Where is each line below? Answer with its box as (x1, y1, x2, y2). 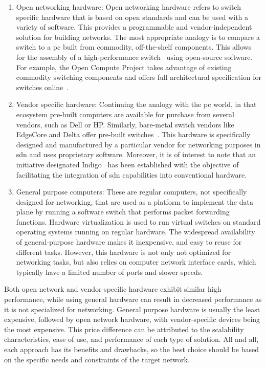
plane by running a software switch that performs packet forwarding (16, 206, 230, 217)
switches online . (16, 81, 69, 92)
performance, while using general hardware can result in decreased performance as (4, 294, 262, 305)
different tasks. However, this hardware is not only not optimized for (16, 246, 231, 257)
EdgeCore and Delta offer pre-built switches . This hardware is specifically (16, 129, 251, 140)
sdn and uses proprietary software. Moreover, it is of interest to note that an (16, 149, 256, 160)
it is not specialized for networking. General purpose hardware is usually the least (4, 304, 260, 314)
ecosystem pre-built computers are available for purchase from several (16, 109, 234, 119)
